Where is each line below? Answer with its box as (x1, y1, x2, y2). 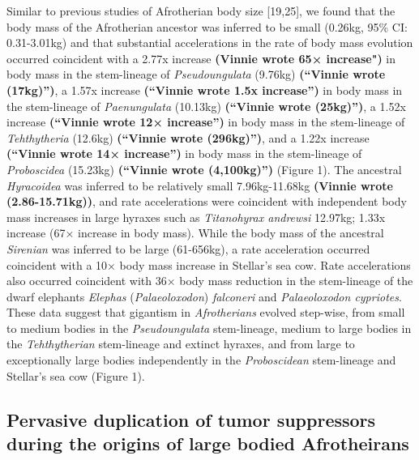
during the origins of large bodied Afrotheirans (6, 431, 409, 456)
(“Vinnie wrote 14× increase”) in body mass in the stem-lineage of (6, 145, 362, 162)
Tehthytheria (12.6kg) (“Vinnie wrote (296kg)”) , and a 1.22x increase (6, 129, 370, 146)
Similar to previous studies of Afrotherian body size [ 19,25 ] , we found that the (6, 2, 395, 19)
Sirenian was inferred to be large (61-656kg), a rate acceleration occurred (6, 240, 370, 257)
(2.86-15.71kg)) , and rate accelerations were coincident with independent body (6, 193, 407, 210)
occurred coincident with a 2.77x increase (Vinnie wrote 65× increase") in (6, 49, 396, 66)
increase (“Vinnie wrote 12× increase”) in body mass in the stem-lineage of (6, 113, 405, 130)
